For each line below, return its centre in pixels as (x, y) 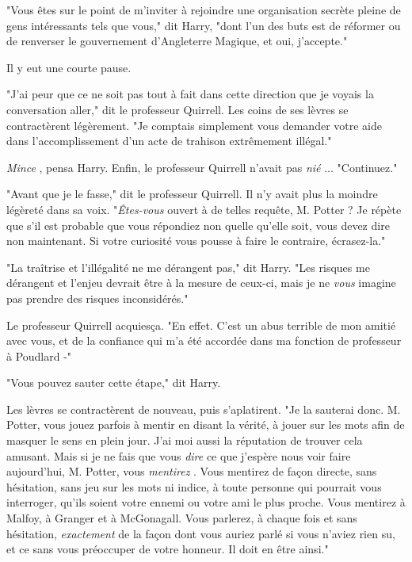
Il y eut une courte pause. (69, 67)
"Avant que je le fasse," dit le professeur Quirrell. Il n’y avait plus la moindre (192, 194)
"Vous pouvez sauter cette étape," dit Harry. (114, 382)
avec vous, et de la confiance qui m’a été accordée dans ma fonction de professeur (204, 340)
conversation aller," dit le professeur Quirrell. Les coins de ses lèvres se (177, 109)
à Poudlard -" (39, 356)
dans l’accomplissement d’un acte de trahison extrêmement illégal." (169, 141)
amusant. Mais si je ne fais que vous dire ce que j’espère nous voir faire (179, 455)
